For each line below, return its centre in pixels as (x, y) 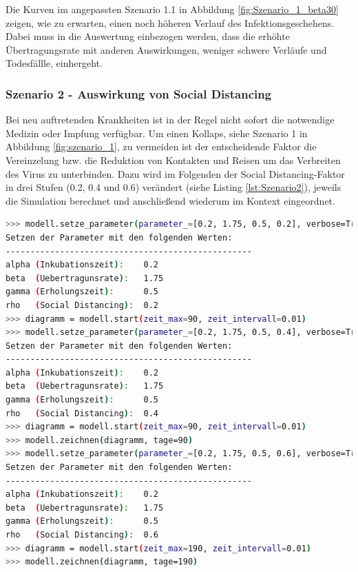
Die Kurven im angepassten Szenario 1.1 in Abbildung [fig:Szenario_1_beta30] (172, 9)
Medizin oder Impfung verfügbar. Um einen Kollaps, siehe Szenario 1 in (157, 133)
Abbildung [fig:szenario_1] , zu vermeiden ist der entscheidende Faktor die (161, 146)
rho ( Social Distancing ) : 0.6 (82, 535)
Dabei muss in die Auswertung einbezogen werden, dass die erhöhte (148, 36)
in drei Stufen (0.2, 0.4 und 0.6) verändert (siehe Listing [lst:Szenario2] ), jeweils (173, 187)
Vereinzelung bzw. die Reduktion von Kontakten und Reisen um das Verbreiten (173, 160)
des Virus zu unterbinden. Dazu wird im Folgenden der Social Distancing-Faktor (175, 173)
